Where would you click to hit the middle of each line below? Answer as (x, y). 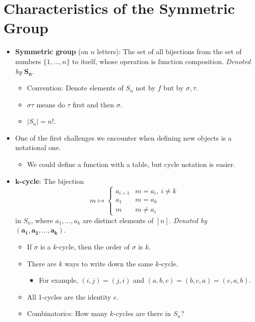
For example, (59, 280)
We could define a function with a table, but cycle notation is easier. (131, 164)
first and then (93, 104)
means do (51, 104)
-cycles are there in (142, 313)
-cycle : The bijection (52, 181)
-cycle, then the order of (93, 246)
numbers (28, 61)
